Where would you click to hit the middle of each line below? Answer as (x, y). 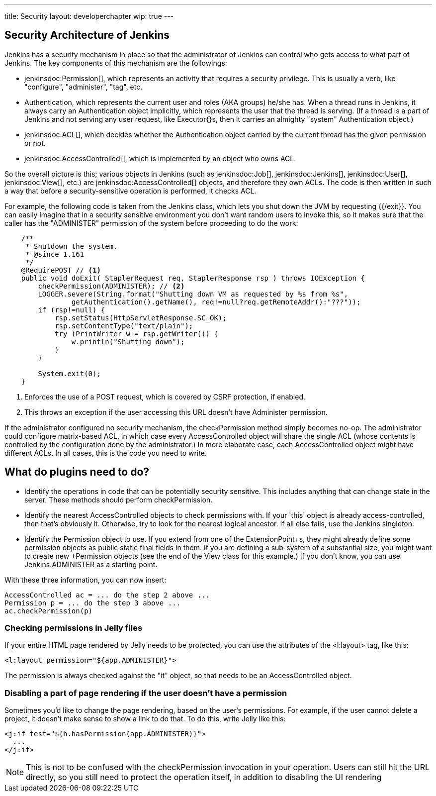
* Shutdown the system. (72, 246)
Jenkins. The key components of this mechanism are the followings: (116, 63)
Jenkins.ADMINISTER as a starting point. (91, 564)
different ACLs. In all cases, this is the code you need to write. (106, 453)
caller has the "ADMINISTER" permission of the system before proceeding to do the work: (151, 223)
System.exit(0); (69, 373)
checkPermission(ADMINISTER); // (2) (111, 286)
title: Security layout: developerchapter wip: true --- (89, 16)
